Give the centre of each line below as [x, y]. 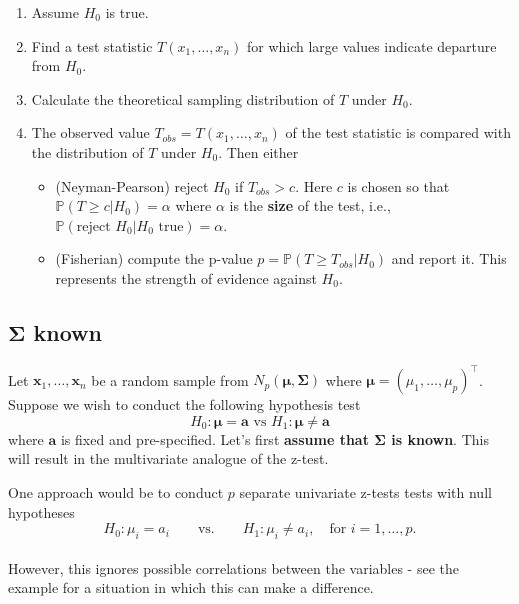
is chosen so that [398, 185]
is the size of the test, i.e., [310, 205]
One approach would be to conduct [116, 492]
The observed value [90, 132]
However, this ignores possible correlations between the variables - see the [233, 567]
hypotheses [41, 511]
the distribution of [87, 151]
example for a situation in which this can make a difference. [191, 587]
